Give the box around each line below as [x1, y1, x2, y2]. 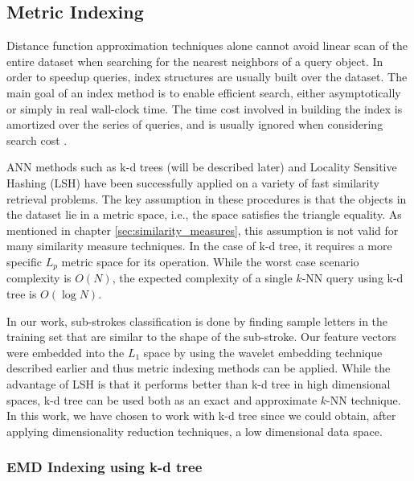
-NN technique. [326, 391, 401, 408]
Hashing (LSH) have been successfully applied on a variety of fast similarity [6, 174, 379, 191]
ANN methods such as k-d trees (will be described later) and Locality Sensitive [6, 158, 397, 175]
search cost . [6, 131, 68, 148]
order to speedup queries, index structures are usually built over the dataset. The [6, 68, 408, 85]
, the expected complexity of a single [112, 269, 293, 286]
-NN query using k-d [301, 269, 404, 286]
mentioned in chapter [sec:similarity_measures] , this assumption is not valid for [6, 221, 399, 238]
